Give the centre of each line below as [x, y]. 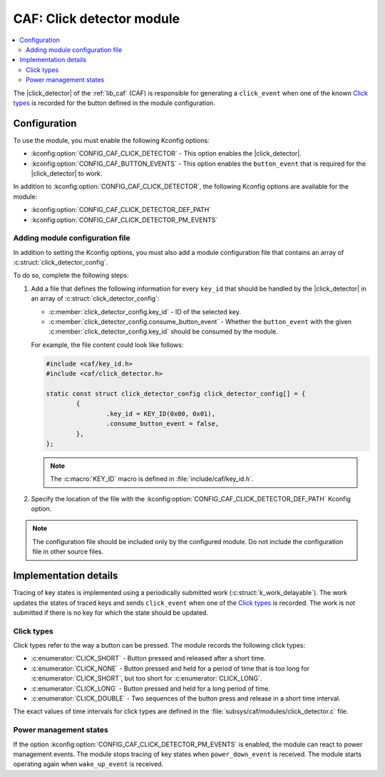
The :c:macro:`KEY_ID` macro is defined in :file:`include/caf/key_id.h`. [152, 479]
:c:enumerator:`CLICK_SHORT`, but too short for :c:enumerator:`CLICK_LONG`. [147, 678]
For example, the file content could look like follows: [107, 345]
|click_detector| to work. [67, 173]
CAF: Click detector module [97, 19]
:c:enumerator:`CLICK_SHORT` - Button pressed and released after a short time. [149, 658]
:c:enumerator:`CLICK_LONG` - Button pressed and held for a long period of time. [150, 688]
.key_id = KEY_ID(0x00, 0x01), [160, 413]
